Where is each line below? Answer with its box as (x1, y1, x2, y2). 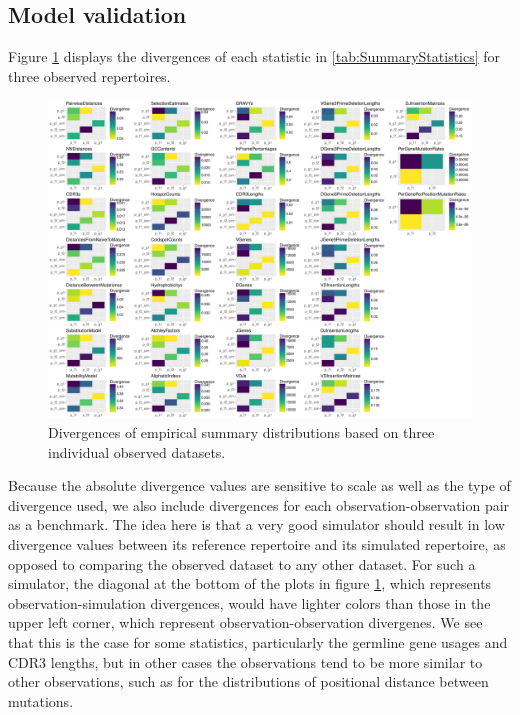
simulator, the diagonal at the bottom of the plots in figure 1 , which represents (8, 573, 492, 594)
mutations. (8, 690, 74, 711)
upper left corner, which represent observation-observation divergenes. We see (8, 612, 483, 633)
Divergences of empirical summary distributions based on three (48, 421, 435, 442)
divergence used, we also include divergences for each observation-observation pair (8, 494, 510, 515)
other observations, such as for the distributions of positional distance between (8, 671, 489, 692)
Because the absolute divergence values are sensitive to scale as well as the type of (8, 475, 511, 496)
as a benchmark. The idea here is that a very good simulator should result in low (8, 514, 505, 535)
